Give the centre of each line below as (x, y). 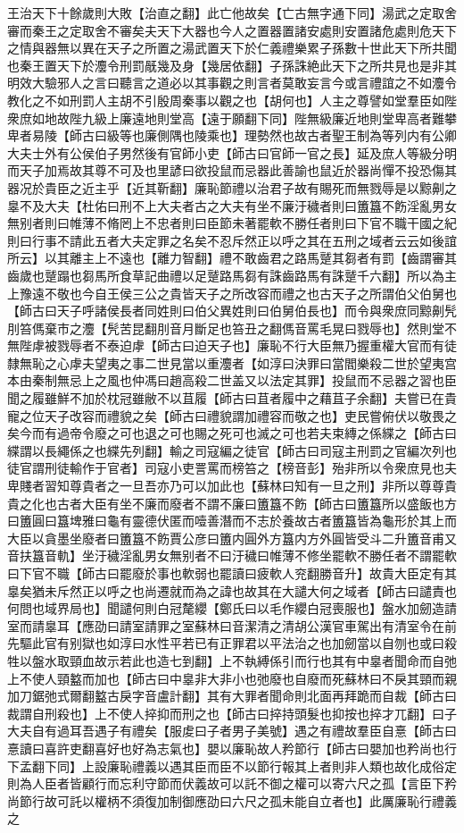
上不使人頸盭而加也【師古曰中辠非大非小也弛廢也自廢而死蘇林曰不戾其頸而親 (232, 678)
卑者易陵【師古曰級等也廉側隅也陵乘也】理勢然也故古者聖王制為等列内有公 (226, 135)
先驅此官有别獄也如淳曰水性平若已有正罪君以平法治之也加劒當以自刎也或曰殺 (232, 643)
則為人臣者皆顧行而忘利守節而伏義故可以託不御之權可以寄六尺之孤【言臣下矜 (232, 783)
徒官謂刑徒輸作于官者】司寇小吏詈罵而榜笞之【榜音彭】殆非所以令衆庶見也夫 (232, 468)
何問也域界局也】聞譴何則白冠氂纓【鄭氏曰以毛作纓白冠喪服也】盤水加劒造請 (232, 608)
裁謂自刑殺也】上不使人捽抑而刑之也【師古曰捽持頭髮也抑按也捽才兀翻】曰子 (232, 713)
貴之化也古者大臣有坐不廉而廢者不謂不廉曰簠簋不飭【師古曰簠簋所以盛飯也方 (232, 503)
